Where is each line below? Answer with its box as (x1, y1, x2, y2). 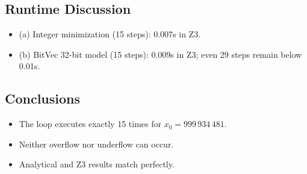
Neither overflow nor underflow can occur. (19, 137, 174, 150)
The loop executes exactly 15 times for (19, 117, 162, 130)
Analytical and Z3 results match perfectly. (19, 158, 175, 170)
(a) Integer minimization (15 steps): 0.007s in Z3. (19, 28, 201, 40)
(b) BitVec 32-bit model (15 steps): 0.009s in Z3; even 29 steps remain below (19, 48, 302, 60)
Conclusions (5, 89, 81, 108)
